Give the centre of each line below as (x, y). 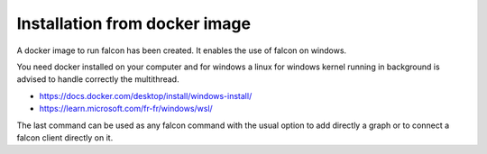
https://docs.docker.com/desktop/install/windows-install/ (146, 95)
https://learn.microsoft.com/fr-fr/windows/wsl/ (126, 109)
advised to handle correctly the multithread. (98, 79)
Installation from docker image (134, 23)
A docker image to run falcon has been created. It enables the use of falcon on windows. (182, 50)
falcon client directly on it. (65, 137)
